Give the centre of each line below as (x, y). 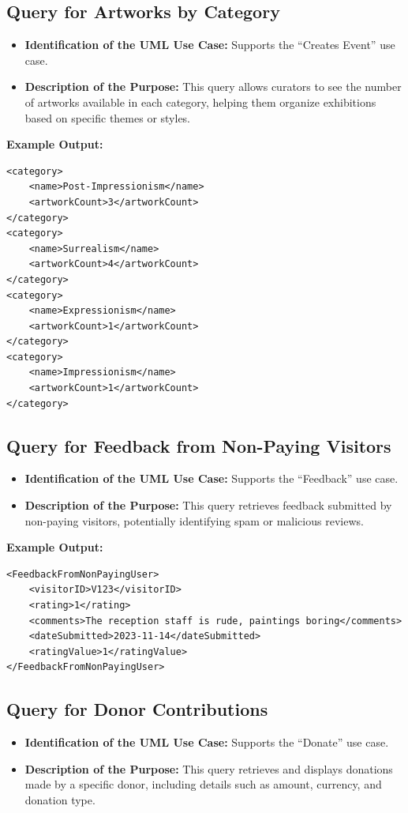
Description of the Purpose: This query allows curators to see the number (213, 87)
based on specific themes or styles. (108, 117)
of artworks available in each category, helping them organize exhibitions (200, 102)
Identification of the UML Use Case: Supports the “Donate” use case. (207, 742)
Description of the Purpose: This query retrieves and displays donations (209, 768)
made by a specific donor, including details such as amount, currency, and (203, 784)
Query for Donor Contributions (137, 709)
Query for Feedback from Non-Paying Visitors (199, 445)
